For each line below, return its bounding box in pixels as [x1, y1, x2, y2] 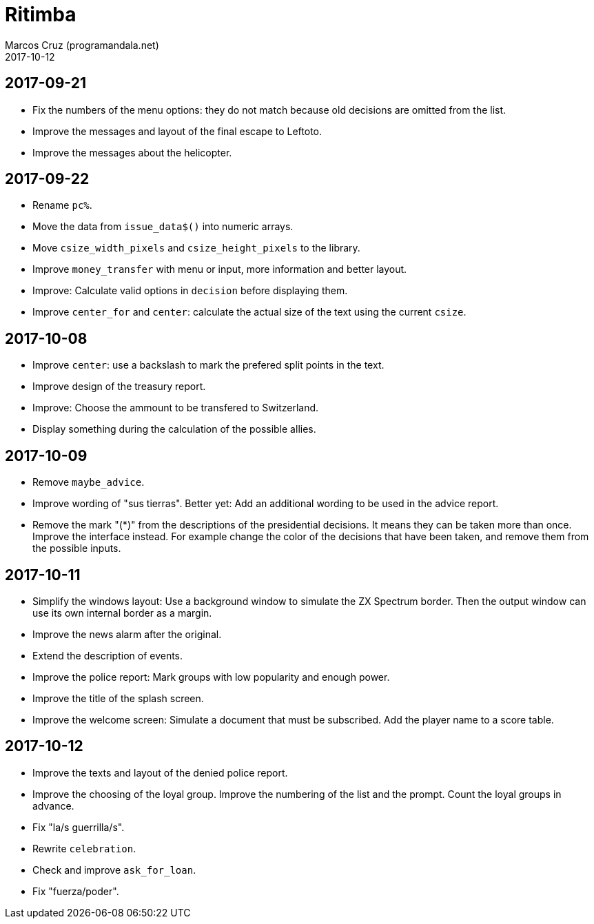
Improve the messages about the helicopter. [32, 146, 232, 158]
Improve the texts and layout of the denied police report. [32, 766, 288, 779]
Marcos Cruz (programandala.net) [5, 39, 159, 51]
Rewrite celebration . [32, 842, 136, 854]
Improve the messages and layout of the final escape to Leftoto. [32, 125, 322, 137]
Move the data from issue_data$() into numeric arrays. [32, 220, 294, 233]
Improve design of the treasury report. [32, 380, 206, 393]
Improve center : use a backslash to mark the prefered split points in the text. [32, 359, 385, 371]
